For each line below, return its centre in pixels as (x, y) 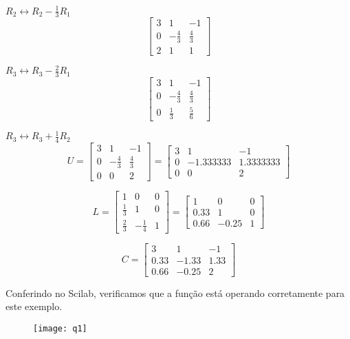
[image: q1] (60, 328)
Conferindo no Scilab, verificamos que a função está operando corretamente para (175, 292)
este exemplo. (34, 306)
